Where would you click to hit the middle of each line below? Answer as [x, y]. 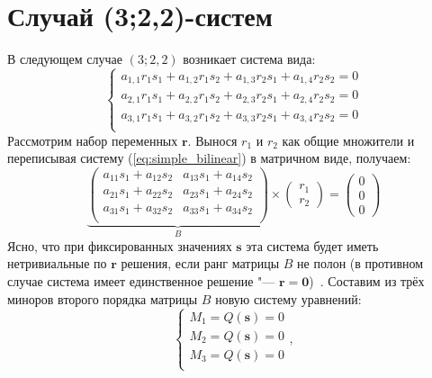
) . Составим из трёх [367, 281]
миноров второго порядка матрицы [103, 298]
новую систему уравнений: [288, 298]
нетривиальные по [57, 263]
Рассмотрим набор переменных [93, 140]
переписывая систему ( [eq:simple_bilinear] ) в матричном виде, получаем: [209, 158]
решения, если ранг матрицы [200, 263]
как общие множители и [348, 140]
